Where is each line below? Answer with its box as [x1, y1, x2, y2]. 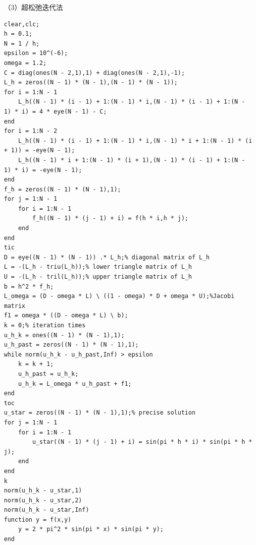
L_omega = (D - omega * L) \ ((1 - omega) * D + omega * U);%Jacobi [4, 293, 235, 300]
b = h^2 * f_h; [4, 283, 54, 290]
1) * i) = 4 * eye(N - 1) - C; [4, 108, 107, 115]
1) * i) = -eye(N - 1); [4, 166, 82, 174]
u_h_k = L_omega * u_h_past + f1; [18, 380, 132, 387]
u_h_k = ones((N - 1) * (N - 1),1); [4, 331, 125, 339]
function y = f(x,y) [4, 516, 72, 523]
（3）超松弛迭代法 [4, 2, 63, 12]
